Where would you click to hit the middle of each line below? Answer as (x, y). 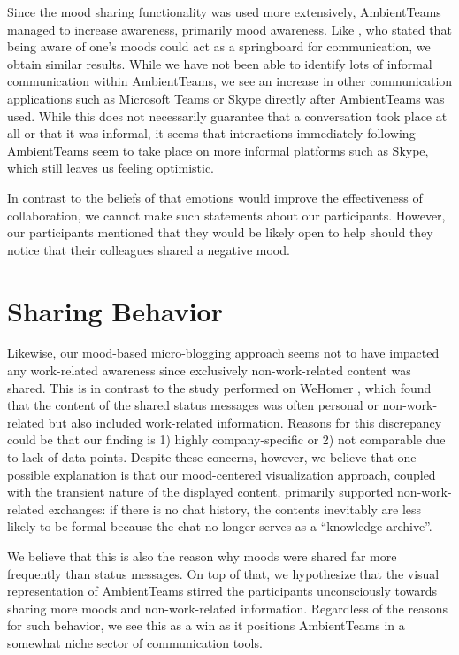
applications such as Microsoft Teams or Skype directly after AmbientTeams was (226, 98)
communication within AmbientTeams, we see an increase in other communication (230, 81)
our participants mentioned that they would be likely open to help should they (220, 232)
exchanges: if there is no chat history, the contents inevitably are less (235, 509)
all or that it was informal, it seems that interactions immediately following (211, 133)
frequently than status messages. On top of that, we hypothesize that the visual (223, 573)
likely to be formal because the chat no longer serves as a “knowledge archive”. (220, 526)
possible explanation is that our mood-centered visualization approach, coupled (222, 474)
